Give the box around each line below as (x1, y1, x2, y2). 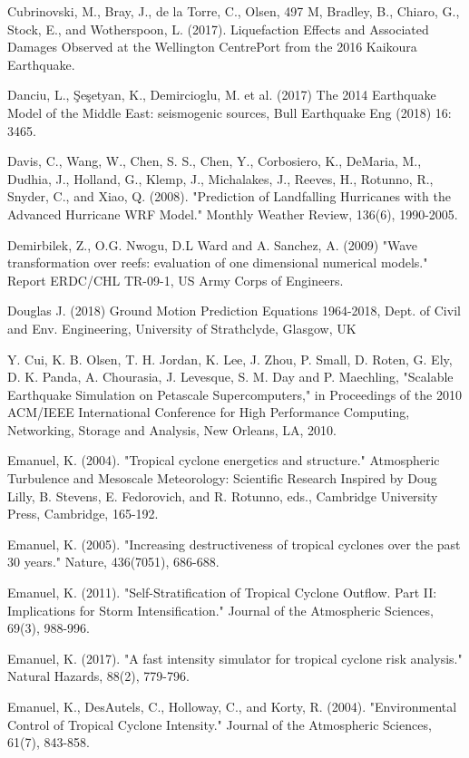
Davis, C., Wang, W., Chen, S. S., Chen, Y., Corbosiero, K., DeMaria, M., (7, 151, 422, 170)
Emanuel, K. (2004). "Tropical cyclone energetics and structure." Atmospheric (7, 451, 440, 470)
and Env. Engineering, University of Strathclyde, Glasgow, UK (7, 318, 357, 337)
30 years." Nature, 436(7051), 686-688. (7, 552, 220, 571)
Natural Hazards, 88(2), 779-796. (7, 666, 190, 685)
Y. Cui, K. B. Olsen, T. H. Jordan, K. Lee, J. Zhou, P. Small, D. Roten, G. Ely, (7, 349, 453, 368)
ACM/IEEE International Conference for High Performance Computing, (7, 403, 410, 422)
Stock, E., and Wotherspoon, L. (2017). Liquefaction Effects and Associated (7, 19, 429, 38)
